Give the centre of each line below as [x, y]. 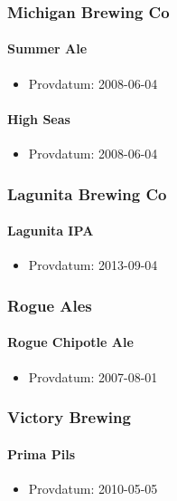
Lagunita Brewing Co [87, 193]
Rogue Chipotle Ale [70, 342]
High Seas [39, 118]
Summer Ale [47, 48]
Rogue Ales [50, 305]
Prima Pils [41, 453]
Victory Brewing [69, 417]
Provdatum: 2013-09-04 [93, 265]
